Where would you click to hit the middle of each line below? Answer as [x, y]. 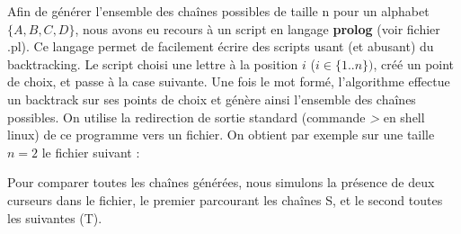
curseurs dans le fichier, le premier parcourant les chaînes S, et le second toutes [225, 199]
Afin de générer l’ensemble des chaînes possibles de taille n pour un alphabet [218, 11]
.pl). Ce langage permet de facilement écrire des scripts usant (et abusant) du [221, 46]
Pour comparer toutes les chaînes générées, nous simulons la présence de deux [221, 182]
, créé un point [414, 63]
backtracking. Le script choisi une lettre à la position [153, 63]
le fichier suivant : [91, 152]
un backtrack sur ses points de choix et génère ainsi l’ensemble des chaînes [212, 99]
